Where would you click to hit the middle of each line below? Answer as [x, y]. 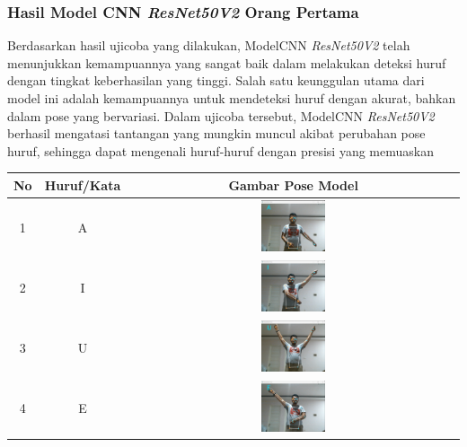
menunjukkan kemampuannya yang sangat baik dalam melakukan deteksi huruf [227, 62]
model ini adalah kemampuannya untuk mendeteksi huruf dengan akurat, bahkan [232, 98]
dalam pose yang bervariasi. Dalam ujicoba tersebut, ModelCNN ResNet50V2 [221, 115]
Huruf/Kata [83, 184]
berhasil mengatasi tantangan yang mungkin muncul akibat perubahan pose [216, 133]
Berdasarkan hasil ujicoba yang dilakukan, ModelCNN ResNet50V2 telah [209, 45]
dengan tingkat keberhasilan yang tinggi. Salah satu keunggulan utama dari [216, 80]
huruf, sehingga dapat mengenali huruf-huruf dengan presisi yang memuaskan [220, 150]
